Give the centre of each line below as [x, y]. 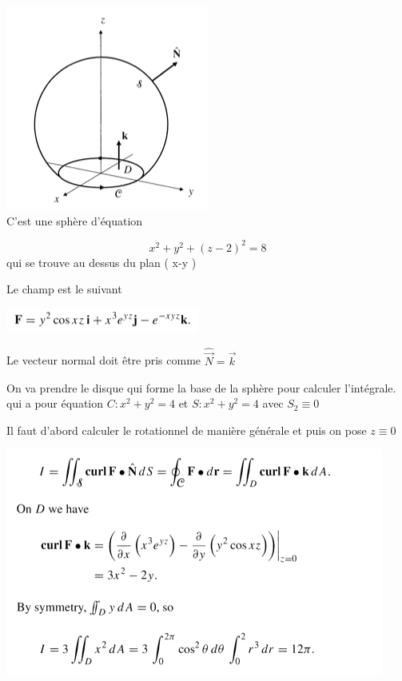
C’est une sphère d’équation [75, 220]
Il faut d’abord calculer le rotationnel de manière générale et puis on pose [187, 430]
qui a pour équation [55, 403]
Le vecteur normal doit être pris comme [104, 360]
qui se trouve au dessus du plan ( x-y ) [101, 262]
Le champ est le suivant [64, 289]
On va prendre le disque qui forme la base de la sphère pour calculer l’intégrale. [201, 387]
